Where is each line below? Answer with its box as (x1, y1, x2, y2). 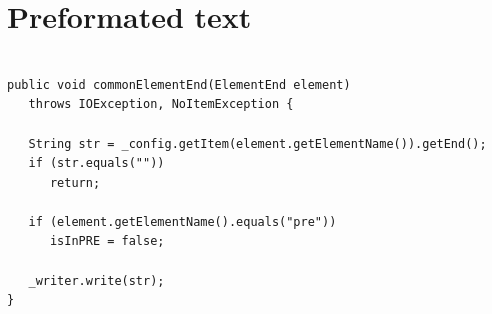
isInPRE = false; (49, 234, 165, 249)
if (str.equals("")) (28, 156, 165, 171)
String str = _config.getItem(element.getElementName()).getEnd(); (28, 136, 487, 151)
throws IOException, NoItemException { (28, 97, 294, 112)
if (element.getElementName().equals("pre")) (28, 214, 337, 229)
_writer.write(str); (28, 273, 165, 288)
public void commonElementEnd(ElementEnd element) (7, 77, 351, 92)
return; (49, 175, 101, 190)
